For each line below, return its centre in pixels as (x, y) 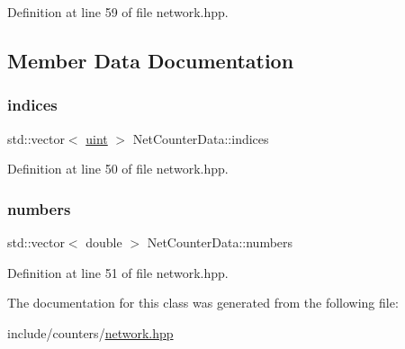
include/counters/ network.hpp (90, 332)
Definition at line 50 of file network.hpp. (118, 169)
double (104, 242)
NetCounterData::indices (201, 138)
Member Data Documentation (151, 60)
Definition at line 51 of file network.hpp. (118, 272)
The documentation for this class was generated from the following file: (203, 303)
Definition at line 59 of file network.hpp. (118, 12)
